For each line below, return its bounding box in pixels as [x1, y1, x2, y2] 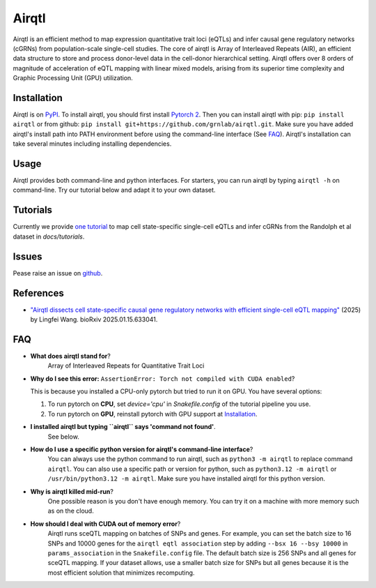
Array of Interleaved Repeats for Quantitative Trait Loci [47, 361, 205, 370]
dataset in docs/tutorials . [13, 232, 85, 241]
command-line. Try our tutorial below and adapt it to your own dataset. [13, 186, 216, 195]
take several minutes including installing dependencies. [13, 140, 172, 148]
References [13, 287, 64, 299]
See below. [47, 432, 79, 441]
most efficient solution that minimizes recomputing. [47, 568, 195, 577]
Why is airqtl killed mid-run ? [30, 487, 114, 495]
